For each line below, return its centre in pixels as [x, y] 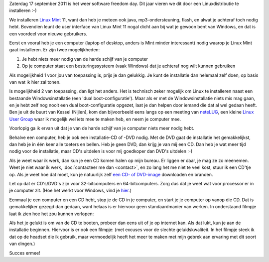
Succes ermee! [25, 253]
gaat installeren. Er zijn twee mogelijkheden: [55, 50]
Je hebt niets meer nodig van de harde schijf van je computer [85, 59]
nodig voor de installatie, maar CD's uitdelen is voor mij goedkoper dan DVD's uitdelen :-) [101, 151]
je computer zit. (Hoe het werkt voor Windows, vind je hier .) [70, 191]
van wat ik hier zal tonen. [35, 82]
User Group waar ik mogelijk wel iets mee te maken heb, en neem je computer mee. [95, 119]
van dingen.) [22, 244]
